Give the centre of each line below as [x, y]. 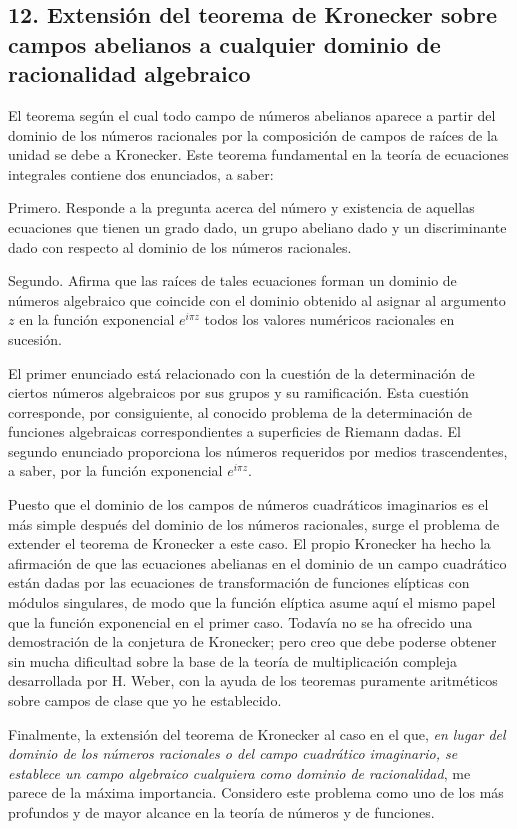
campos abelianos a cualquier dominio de [224, 43]
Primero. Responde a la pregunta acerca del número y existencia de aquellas [241, 207]
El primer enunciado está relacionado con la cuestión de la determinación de [241, 372]
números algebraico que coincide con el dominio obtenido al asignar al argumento [257, 299]
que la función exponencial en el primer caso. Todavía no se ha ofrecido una [240, 621]
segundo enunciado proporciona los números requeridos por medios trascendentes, [258, 450]
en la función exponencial [97, 319]
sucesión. [35, 338]
